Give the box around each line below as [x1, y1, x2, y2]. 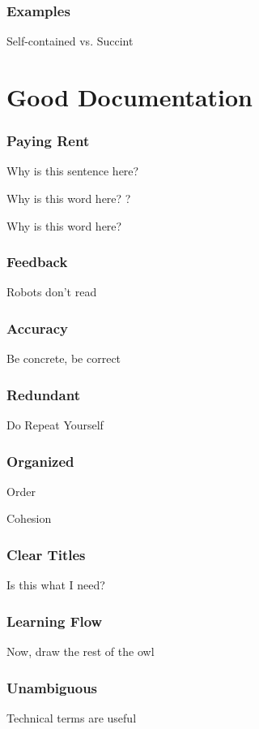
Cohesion [6, 510, 52, 527]
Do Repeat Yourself [6, 416, 104, 434]
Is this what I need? [6, 576, 105, 593]
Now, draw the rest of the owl [6, 643, 155, 660]
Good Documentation [6, 80, 253, 113]
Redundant [6, 384, 80, 404]
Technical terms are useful [6, 709, 137, 726]
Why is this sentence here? [6, 162, 139, 179]
